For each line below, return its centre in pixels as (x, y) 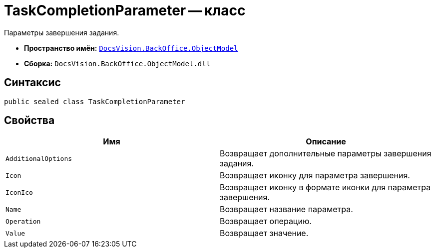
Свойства (29, 121)
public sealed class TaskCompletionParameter (95, 101)
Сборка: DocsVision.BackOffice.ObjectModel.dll (117, 63)
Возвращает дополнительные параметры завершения (326, 154)
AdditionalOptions (39, 158)
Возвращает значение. (264, 233)
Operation (23, 221)
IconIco (19, 192)
